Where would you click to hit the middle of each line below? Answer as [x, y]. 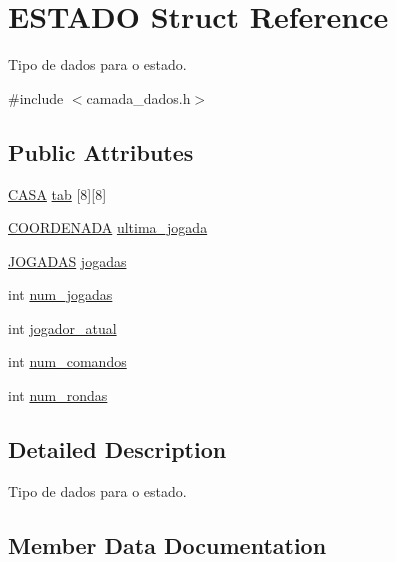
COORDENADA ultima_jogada [108, 227]
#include [36, 97]
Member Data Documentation [167, 544]
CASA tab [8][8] [57, 193]
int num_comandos [67, 361]
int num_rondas [58, 395]
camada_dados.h [138, 97]
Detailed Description [117, 449]
